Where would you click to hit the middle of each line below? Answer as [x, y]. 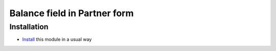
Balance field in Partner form [72, 13]
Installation [29, 27]
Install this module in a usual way [57, 39]
